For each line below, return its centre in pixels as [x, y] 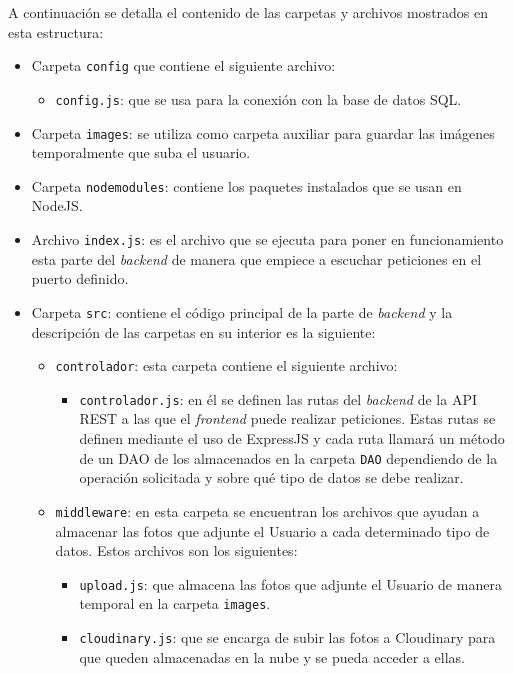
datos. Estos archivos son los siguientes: [176, 550]
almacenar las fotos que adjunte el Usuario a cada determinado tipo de [272, 530]
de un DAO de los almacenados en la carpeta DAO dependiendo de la [288, 457]
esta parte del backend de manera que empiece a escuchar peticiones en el [256, 258]
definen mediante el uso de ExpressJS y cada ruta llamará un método [292, 438]
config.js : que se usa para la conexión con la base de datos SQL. [258, 98]
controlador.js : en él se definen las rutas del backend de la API [278, 398]
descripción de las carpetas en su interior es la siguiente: [203, 331]
